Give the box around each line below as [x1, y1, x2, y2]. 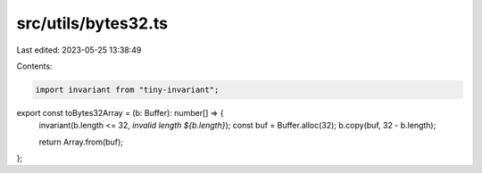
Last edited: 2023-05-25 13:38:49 [16, 45, 142, 55]
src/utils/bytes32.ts [16, 13, 169, 33]
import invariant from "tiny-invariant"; [35, 85, 220, 95]
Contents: [16, 61, 53, 71]
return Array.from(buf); [38, 136, 124, 147]
